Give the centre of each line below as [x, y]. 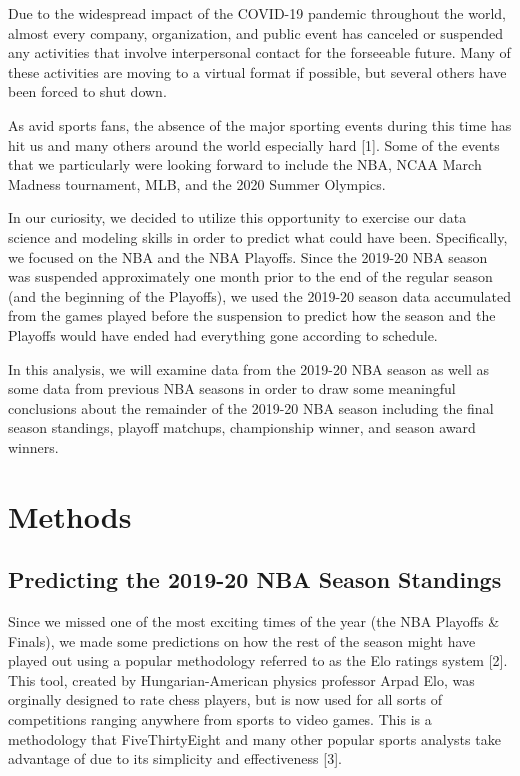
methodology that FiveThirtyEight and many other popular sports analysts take [254, 738]
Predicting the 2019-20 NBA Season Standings [255, 579]
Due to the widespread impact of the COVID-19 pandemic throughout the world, [257, 13]
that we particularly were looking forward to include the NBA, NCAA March [245, 164]
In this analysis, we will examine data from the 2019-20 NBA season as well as [248, 368]
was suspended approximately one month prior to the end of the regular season [250, 276]
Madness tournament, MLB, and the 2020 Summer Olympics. [197, 183]
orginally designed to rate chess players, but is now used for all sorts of [225, 699]
